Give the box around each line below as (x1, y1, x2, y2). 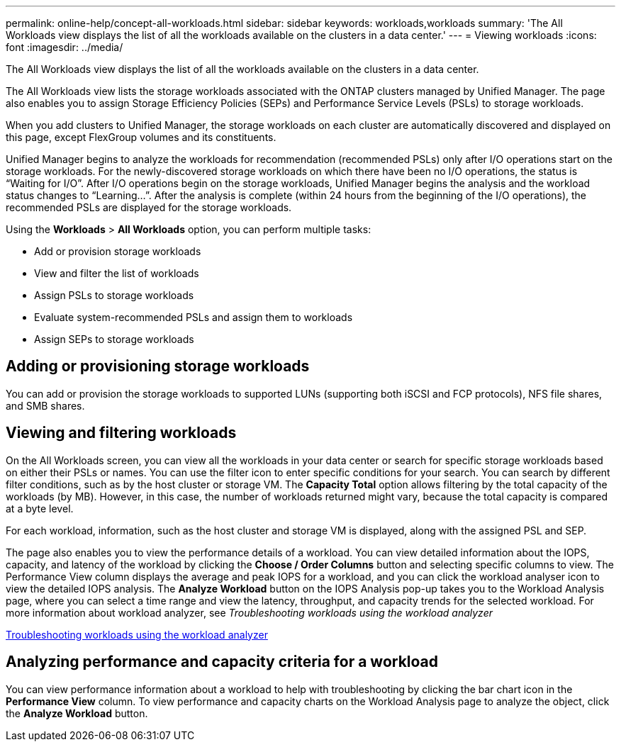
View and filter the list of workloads (34, 267, 199, 279)
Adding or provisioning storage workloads (6, 357, 310, 376)
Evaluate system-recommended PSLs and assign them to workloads (34, 311, 353, 323)
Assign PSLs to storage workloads (34, 289, 194, 301)
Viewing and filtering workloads (6, 424, 237, 442)
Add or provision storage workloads (34, 245, 201, 257)
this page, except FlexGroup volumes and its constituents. (6, 131, 276, 143)
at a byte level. (6, 502, 74, 515)
